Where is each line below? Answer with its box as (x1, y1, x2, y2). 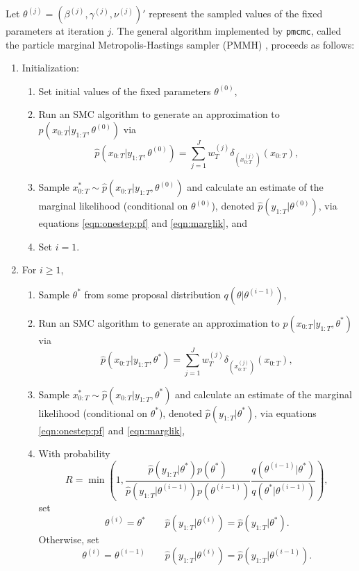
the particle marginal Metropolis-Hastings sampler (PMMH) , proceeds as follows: (6, 37, 355, 51)
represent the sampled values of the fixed (149, 6, 323, 20)
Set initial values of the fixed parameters (38, 83, 211, 98)
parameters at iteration (6, 24, 104, 37)
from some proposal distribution (84, 287, 221, 301)
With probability (38, 446, 110, 461)
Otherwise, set (38, 532, 99, 547)
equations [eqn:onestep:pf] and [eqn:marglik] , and (38, 216, 248, 230)
